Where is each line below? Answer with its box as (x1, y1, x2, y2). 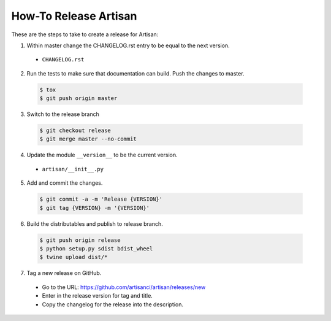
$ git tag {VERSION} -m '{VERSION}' (39, 204, 150, 211)
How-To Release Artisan (11, 9, 137, 23)
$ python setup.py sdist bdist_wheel (39, 245, 153, 252)
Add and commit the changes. (26, 179, 103, 187)
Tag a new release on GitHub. (26, 269, 102, 277)
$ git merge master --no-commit (39, 136, 137, 142)
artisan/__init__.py (42, 166, 104, 172)
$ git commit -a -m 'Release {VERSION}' (39, 196, 162, 203)
